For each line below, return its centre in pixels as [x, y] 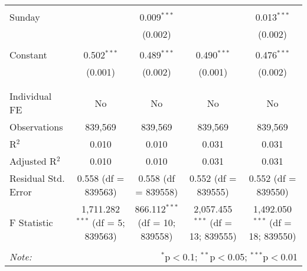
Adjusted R [33, 161]
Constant [28, 55]
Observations [36, 127]
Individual [31, 96]
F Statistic [31, 222]
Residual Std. [37, 178]
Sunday [25, 17]
